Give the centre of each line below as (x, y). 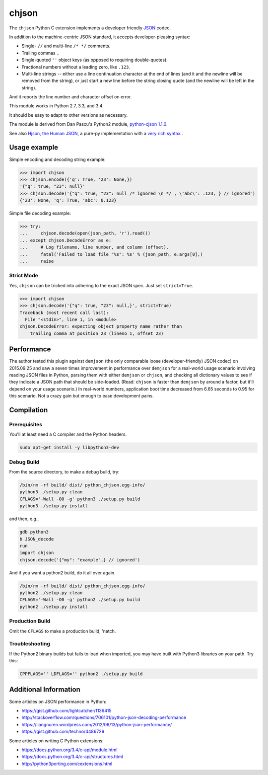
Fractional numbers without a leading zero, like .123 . (76, 67)
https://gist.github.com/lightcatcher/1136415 (67, 710)
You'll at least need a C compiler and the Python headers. (68, 434)
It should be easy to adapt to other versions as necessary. (68, 115)
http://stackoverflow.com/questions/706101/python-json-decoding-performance (104, 717)
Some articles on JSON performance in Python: (58, 701)
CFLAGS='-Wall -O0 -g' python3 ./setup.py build (80, 499)
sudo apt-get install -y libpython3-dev (69, 448)
